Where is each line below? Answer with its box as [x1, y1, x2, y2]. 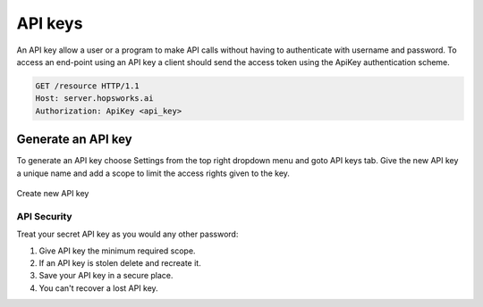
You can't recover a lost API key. [38, 282, 158, 294]
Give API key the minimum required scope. [38, 245, 196, 256]
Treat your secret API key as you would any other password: [16, 228, 239, 240]
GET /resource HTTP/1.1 [35, 80, 140, 91]
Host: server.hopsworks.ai [35, 94, 154, 104]
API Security [16, 210, 72, 222]
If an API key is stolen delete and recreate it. [38, 257, 201, 268]
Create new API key [16, 187, 89, 198]
